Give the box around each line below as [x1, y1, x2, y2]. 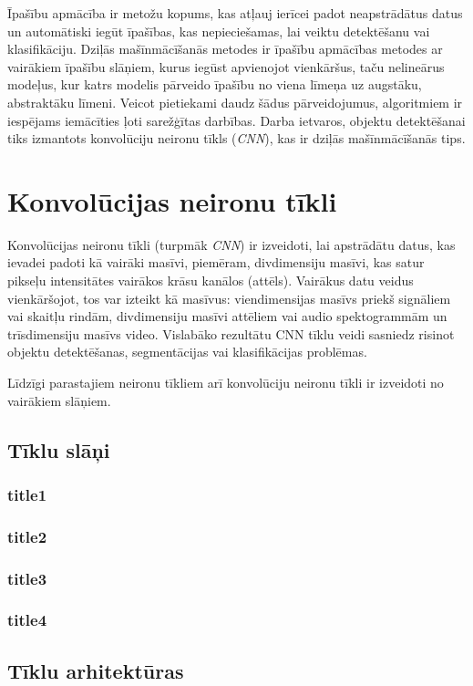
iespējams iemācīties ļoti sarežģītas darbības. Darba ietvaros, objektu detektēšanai [7, 110, 466, 130]
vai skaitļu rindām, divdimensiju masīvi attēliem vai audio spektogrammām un [7, 307, 447, 326]
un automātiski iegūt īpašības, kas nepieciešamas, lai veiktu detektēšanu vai [7, 21, 430, 40]
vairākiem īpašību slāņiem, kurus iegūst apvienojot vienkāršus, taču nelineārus [7, 57, 445, 76]
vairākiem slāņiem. [7, 390, 111, 410]
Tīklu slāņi [7, 435, 110, 463]
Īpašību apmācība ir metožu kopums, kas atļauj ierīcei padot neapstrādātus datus [7, 4, 463, 22]
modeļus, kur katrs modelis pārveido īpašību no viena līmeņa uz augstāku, [7, 75, 422, 94]
